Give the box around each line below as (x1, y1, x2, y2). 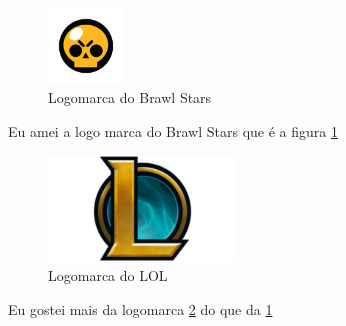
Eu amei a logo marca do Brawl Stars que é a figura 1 (8, 120, 338, 141)
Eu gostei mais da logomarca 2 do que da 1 (8, 298, 273, 319)
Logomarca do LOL (48, 265, 168, 286)
